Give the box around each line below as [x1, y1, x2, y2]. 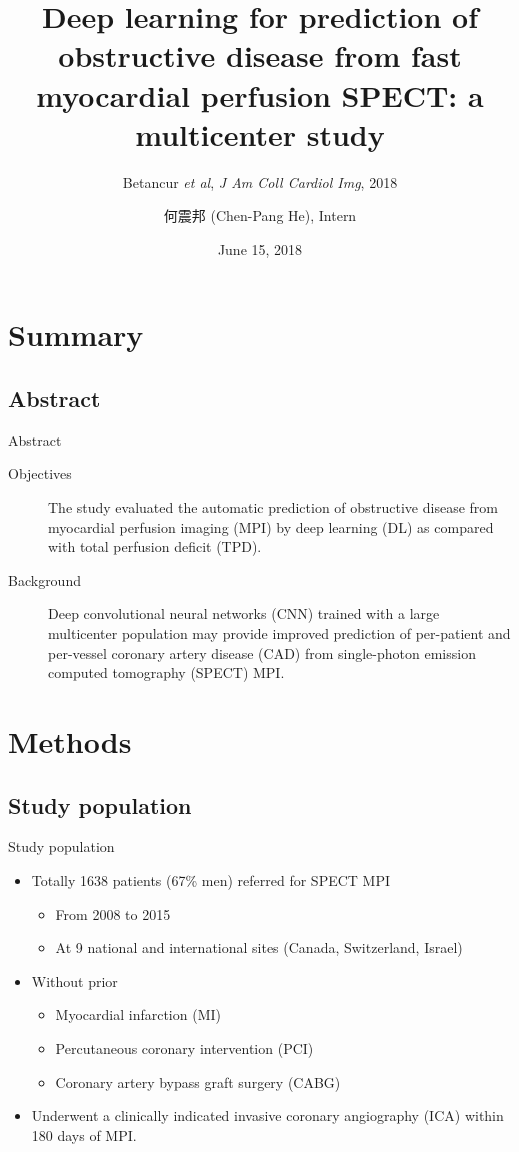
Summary [8, 314, 144, 355]
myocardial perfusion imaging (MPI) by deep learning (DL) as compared [48, 516, 494, 537]
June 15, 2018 [217, 238, 303, 259]
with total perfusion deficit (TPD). [48, 536, 262, 557]
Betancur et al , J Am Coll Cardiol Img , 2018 [122, 171, 398, 192]
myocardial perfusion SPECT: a [36, 74, 484, 115]
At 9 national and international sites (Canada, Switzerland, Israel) [55, 937, 463, 958]
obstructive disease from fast [58, 35, 462, 76]
